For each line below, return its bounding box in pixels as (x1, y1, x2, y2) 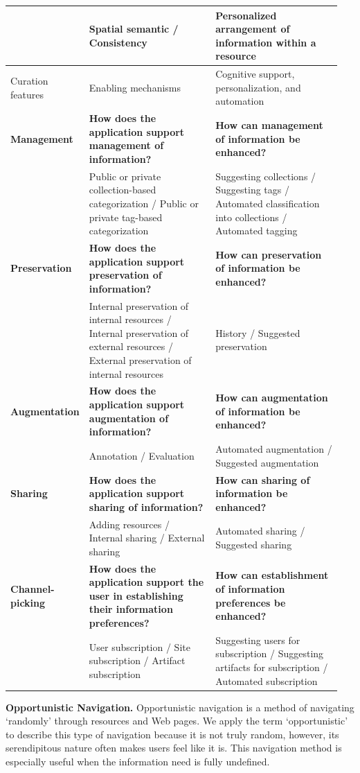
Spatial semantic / (89, 21, 179, 36)
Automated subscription (215, 673, 318, 688)
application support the (89, 575, 204, 589)
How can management (215, 117, 323, 132)
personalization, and (215, 80, 301, 94)
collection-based (89, 182, 156, 197)
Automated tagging (215, 223, 298, 238)
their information (89, 602, 173, 616)
